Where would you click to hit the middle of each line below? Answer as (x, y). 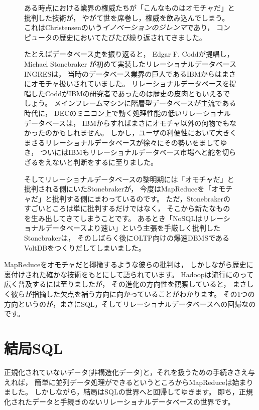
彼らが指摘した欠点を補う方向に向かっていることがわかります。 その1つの (133, 294)
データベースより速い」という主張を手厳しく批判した (133, 228)
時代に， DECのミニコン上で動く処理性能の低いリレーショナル (128, 113)
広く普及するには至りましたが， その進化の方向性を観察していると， (117, 284)
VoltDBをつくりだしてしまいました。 (85, 247)
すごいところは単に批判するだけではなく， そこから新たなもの (127, 208)
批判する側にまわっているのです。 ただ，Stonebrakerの (141, 198)
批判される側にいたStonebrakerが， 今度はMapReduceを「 (118, 189)
